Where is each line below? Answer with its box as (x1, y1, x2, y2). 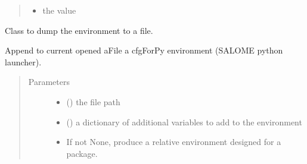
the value (42, 4, 76, 16)
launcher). (5, 55, 42, 68)
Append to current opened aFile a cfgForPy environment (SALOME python (5, 44, 283, 56)
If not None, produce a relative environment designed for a (66, 135, 281, 148)
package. (66, 147, 98, 159)
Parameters (28, 75, 70, 88)
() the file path (66, 95, 120, 108)
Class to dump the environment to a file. (5, 24, 153, 36)
